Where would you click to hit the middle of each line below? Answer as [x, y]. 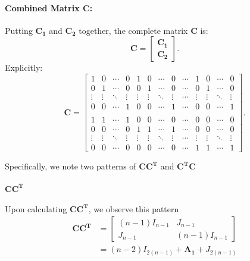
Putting [19, 30]
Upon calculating [36, 208]
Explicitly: [24, 67]
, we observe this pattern [134, 208]
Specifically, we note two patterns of [71, 166]
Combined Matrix [42, 7]
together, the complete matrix [133, 30]
